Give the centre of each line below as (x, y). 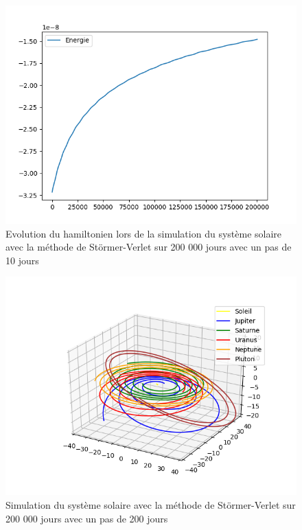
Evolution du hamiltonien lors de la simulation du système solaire (144, 233)
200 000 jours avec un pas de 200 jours (87, 518)
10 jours (22, 260)
